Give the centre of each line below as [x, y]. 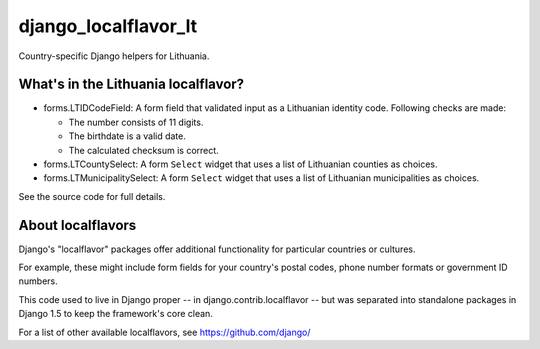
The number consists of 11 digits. [136, 122]
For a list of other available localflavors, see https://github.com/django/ [164, 332]
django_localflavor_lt [108, 26]
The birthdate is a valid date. [127, 136]
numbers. [38, 281]
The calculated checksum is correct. [143, 150]
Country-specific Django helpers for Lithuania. [114, 56]
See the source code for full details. [92, 196]
